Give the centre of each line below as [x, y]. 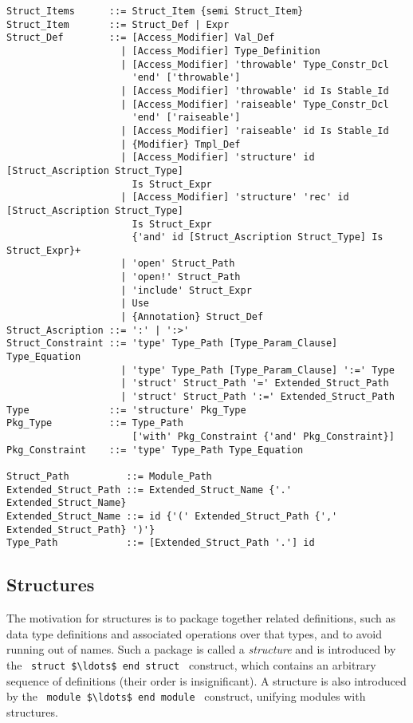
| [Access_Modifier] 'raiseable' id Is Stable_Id [255, 130]
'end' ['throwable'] [186, 78]
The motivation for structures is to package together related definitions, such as [201, 618]
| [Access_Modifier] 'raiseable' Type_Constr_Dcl [255, 104]
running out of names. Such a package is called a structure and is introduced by [201, 649]
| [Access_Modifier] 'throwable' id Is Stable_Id [255, 91]
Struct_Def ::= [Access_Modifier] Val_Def [141, 38]
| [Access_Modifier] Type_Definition [220, 51]
